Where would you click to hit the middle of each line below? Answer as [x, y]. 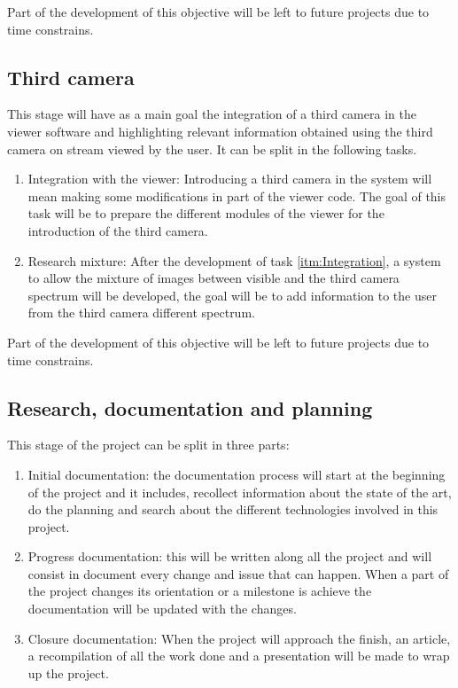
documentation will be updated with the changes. [162, 609]
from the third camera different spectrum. [141, 313]
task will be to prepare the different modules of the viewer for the [206, 213]
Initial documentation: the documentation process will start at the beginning [237, 474]
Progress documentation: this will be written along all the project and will [230, 556]
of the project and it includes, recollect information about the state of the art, [240, 492]
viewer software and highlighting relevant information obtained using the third [220, 131]
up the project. [68, 672]
